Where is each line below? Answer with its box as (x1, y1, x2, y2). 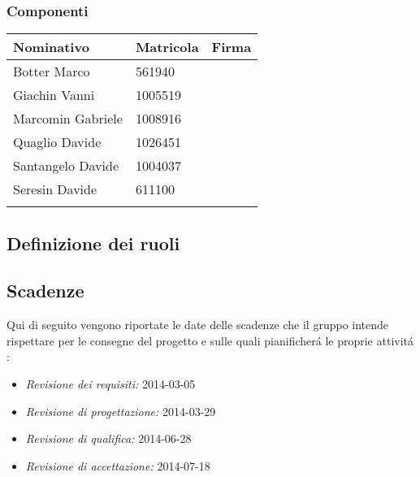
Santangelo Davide (13, 156, 119, 176)
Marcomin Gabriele (13, 109, 123, 128)
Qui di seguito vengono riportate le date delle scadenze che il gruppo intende (6, 316, 389, 333)
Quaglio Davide (13, 132, 102, 152)
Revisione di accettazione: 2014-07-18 (25, 457, 210, 474)
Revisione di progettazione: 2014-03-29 (25, 402, 216, 419)
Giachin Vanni (13, 85, 95, 105)
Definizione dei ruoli (6, 230, 180, 255)
